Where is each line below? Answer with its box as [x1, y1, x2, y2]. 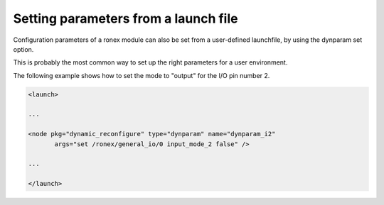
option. [13, 45, 34, 53]
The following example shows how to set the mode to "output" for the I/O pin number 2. [13, 71, 270, 79]
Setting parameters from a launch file [13, 11, 238, 26]
